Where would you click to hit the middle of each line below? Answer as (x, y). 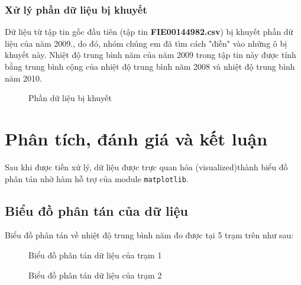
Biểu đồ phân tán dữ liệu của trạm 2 (95, 275)
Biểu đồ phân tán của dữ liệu (96, 210)
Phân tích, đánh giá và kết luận (136, 138)
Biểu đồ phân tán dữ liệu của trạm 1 (95, 255)
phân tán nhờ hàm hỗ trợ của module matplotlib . (97, 178)
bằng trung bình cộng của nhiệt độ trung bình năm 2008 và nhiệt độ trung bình (150, 66)
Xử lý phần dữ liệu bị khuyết (76, 9)
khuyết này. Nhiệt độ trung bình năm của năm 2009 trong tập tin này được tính (150, 55)
